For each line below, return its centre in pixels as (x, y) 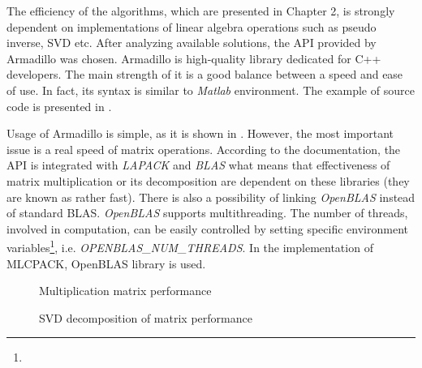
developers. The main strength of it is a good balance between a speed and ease (205, 74)
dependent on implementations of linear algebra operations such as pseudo (192, 26)
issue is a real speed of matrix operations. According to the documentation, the (204, 149)
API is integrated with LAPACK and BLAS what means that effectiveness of (198, 165)
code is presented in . (59, 106)
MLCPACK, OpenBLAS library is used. (106, 263)
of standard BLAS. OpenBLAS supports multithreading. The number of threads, (207, 213)
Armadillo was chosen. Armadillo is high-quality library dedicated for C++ (194, 58)
